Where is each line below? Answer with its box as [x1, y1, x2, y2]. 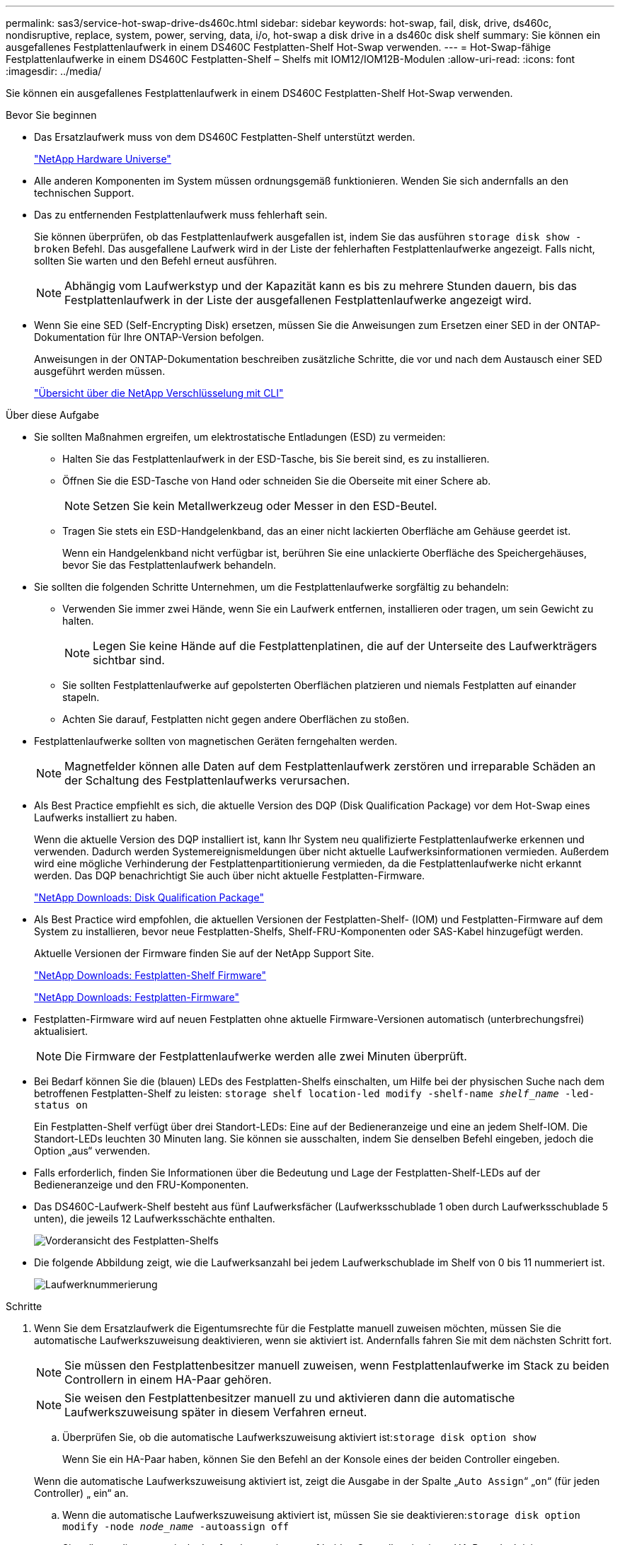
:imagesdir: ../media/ [6, 65, 102, 77]
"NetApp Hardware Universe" [34, 153, 171, 165]
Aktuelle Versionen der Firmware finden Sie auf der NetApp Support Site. [34, 947, 374, 959]
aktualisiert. [34, 1025, 88, 1037]
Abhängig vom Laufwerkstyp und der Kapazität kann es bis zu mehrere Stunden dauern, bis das [64, 279, 578, 293]
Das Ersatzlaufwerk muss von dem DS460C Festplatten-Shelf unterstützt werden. [34, 131, 415, 143]
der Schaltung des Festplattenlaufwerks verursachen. [64, 773, 350, 787]
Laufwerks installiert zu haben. [34, 811, 178, 823]
